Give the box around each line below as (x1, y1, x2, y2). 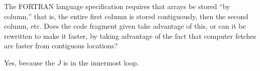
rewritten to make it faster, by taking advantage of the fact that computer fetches (4, 30, 256, 41)
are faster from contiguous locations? (4, 40, 118, 51)
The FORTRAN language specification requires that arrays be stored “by (4, 1, 230, 11)
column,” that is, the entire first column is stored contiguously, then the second (4, 11, 248, 21)
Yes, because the (4, 57, 55, 67)
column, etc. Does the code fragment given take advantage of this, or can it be (4, 21, 246, 31)
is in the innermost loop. (63, 57, 139, 67)
